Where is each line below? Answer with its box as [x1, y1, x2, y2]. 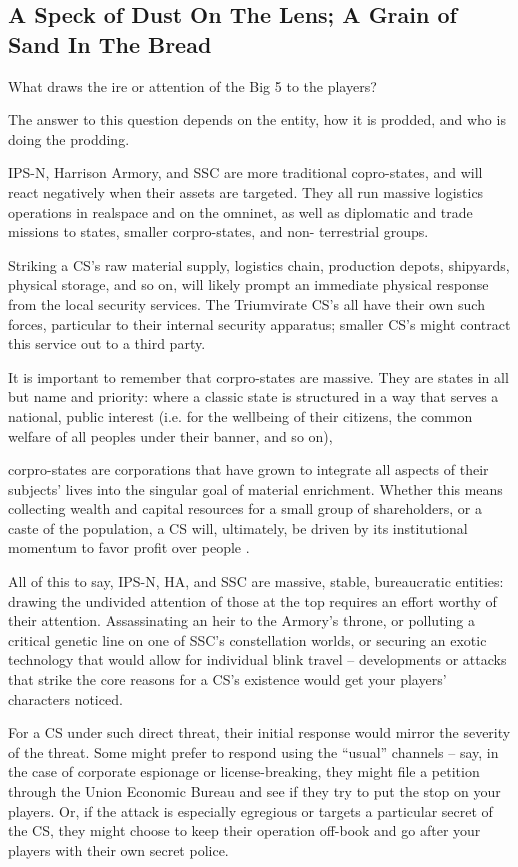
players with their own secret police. [8, 839, 229, 860]
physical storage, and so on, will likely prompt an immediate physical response [8, 274, 489, 295]
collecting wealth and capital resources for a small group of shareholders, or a [8, 498, 482, 519]
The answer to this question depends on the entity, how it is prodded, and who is [8, 109, 506, 130]
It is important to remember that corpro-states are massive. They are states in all [8, 366, 509, 387]
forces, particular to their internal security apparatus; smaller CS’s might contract [8, 313, 511, 334]
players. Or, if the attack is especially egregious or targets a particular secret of [8, 800, 493, 821]
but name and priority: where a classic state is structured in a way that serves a [8, 386, 499, 407]
